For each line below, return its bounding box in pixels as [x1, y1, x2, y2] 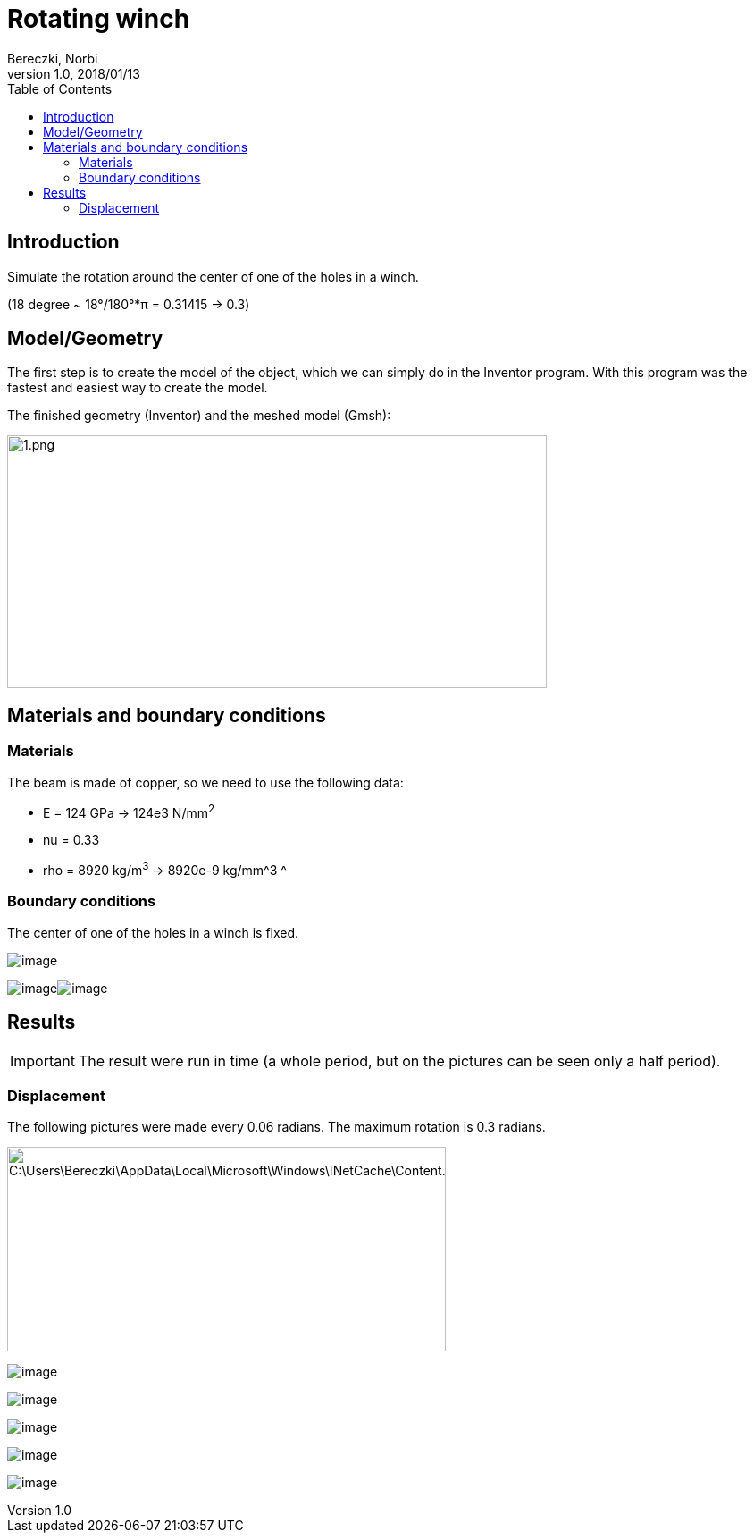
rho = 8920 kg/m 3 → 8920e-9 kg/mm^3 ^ [43, 860, 287, 878]
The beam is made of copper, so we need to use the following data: [7, 774, 404, 790]
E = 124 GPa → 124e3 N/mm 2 [43, 802, 215, 820]
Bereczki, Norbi [7, 50, 98, 66]
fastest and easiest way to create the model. [7, 380, 268, 396]
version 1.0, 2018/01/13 [7, 65, 140, 81]
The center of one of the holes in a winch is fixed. [7, 924, 299, 940]
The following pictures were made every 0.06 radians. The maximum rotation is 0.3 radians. [7, 1119, 546, 1135]
